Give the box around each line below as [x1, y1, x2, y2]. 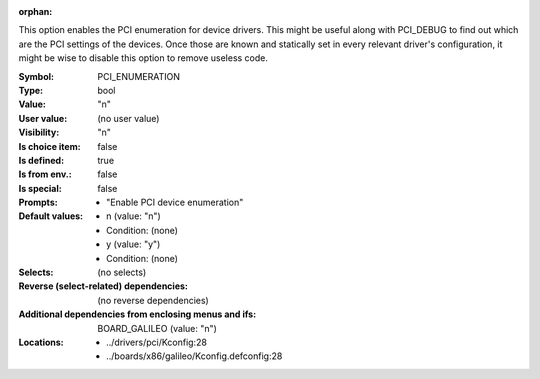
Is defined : [18, 154, 65, 166]
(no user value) [97, 112, 160, 124]
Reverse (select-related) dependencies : [18, 280, 189, 292]
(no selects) [97, 266, 147, 279]
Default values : [18, 210, 84, 222]
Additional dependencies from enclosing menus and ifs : [18, 308, 257, 320]
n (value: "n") [106, 210, 162, 222]
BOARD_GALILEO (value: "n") [97, 322, 217, 334]
